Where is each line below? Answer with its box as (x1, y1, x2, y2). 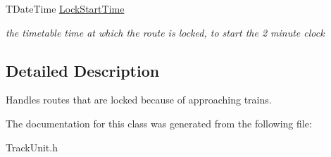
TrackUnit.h (6, 139, 58, 154)
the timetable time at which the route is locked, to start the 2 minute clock (6, 25, 325, 39)
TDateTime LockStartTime (6, 1, 125, 15)
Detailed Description (6, 59, 160, 81)
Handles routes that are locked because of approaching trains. (6, 92, 272, 107)
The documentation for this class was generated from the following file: (6, 115, 312, 130)
